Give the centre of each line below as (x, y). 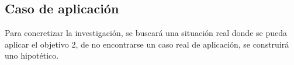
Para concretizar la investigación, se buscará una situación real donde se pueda (146, 33)
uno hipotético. (32, 55)
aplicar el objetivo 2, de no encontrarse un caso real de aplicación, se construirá (147, 44)
